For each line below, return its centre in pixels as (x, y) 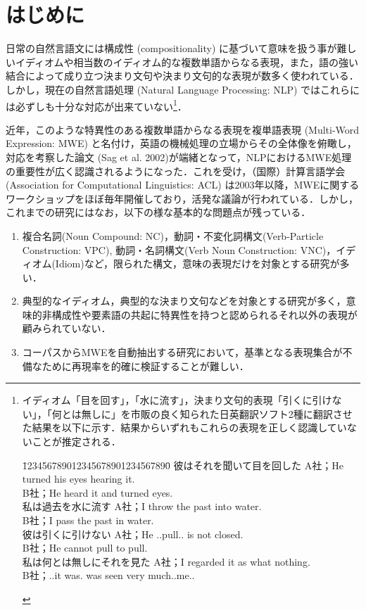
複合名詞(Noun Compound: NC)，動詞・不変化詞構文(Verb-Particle (173, 235)
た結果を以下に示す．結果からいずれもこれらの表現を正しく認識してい (184, 427)
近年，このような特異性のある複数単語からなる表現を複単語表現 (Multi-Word (183, 129)
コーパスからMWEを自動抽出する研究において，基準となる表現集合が (182, 352)
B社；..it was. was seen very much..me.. (108, 575)
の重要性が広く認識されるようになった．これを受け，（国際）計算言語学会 (176, 171)
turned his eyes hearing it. (78, 479)
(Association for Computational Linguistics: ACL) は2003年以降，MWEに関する (183, 185)
